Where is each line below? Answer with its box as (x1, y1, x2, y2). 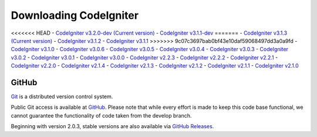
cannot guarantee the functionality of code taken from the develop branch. (11, 112, 192, 119)
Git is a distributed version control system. (11, 93, 113, 100)
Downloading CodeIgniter (11, 9, 139, 22)
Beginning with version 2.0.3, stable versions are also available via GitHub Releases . (11, 123, 214, 130)
